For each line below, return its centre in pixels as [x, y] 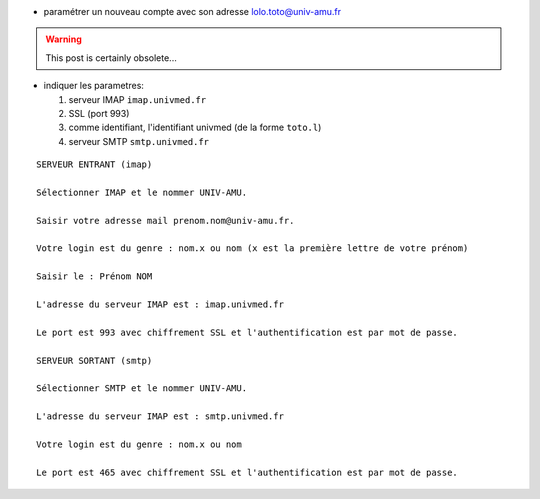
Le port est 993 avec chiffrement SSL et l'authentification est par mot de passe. [247, 332]
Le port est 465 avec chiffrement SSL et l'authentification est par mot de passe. [247, 472]
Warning [63, 39]
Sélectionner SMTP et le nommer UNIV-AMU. [142, 388]
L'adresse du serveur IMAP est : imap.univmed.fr [160, 304]
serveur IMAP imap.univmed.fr [137, 99]
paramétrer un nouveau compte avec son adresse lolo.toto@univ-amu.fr [192, 11]
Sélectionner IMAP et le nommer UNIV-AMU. [142, 192]
